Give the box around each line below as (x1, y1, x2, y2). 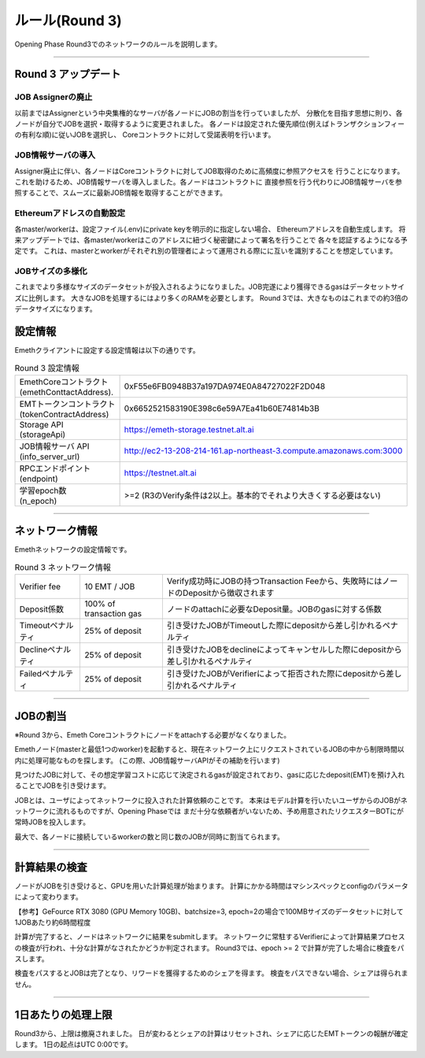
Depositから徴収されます (182, 587, 275, 598)
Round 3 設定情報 (14, 362, 80, 373)
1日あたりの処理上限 (14, 1008, 113, 1021)
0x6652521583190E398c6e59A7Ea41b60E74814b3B (124, 402, 320, 413)
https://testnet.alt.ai (124, 467, 197, 478)
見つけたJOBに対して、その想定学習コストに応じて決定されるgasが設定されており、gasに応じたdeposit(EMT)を (14, 770, 378, 779)
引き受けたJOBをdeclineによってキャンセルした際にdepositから (166, 644, 402, 655)
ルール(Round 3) (14, 12, 122, 29)
